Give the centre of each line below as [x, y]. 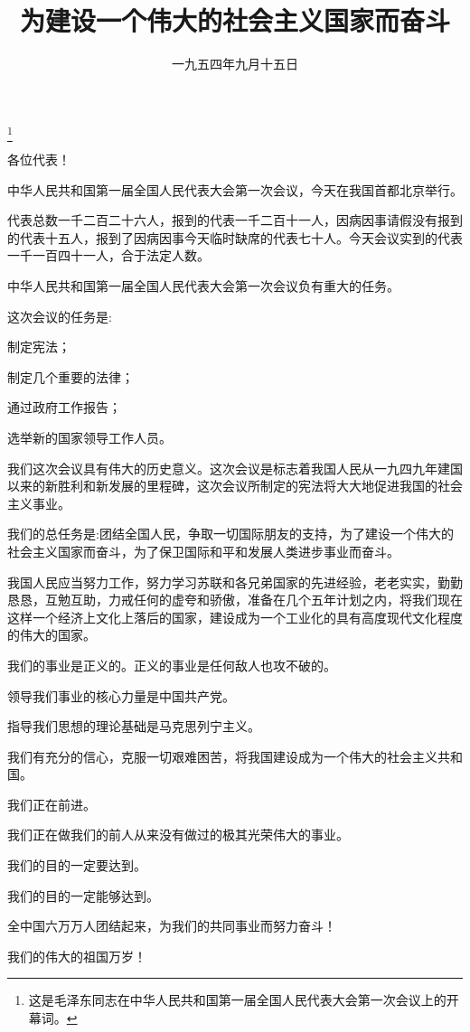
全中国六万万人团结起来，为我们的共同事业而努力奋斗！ [172, 926]
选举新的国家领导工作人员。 [89, 437]
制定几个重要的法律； [70, 376]
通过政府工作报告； [64, 407]
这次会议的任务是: [60, 316]
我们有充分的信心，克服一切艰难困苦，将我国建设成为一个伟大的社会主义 [222, 756]
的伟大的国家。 [52, 635]
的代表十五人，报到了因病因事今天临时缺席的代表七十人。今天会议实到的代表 [235, 237]
